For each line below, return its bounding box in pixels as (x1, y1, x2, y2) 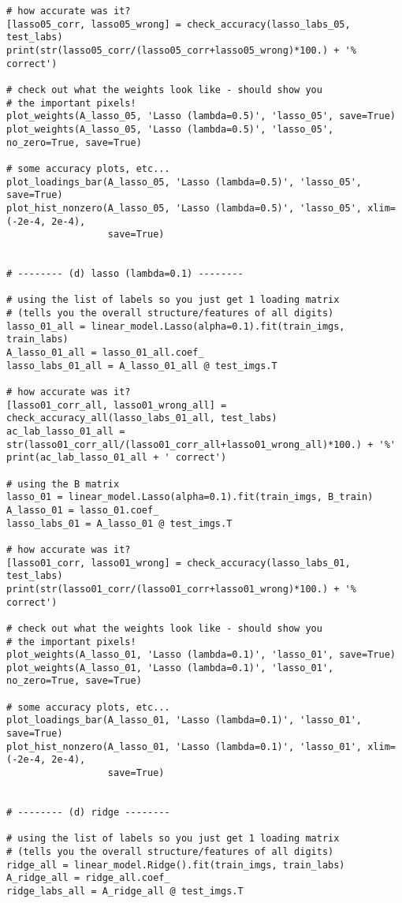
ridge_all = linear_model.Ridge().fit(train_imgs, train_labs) (6, 859, 345, 871)
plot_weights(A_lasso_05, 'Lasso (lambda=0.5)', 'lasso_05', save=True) (6, 110, 396, 122)
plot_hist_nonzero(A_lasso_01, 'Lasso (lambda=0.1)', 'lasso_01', (6, 741, 363, 752)
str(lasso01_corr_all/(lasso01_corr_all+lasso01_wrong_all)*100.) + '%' (6, 438, 396, 450)
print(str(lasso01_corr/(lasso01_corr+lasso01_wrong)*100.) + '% (6, 583, 356, 595)
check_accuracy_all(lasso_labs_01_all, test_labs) (6, 412, 277, 424)
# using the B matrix (6, 478, 120, 490)
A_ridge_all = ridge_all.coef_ (6, 872, 170, 884)
